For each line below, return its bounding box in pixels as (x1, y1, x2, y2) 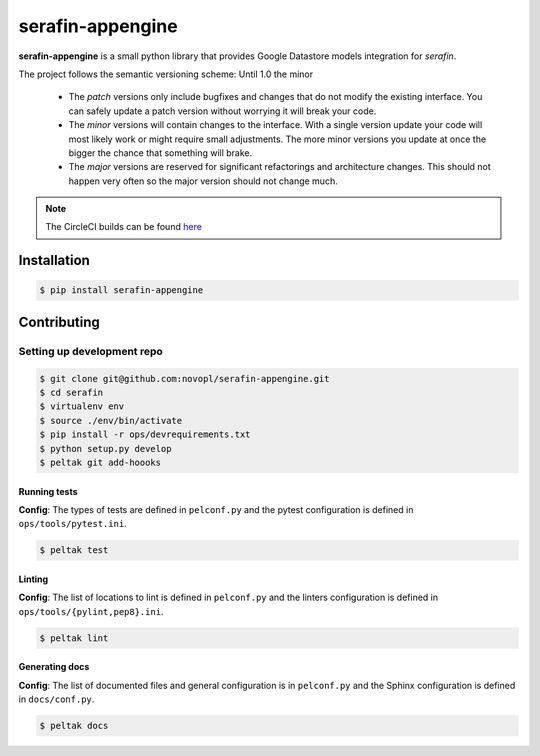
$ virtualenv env (39, 401, 125, 412)
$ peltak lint (39, 632, 109, 644)
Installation (18, 252, 90, 269)
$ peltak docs (39, 720, 109, 732)
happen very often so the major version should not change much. (68, 175, 339, 187)
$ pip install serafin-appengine (39, 285, 204, 296)
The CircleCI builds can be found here (45, 221, 202, 233)
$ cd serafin (39, 387, 104, 398)
